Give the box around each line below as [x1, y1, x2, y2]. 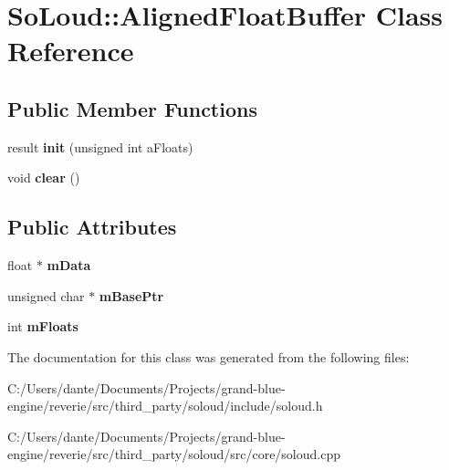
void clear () [7, 168, 80, 187]
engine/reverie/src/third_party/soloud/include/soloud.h [7, 396, 323, 415]
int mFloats [7, 317, 78, 336]
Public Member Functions [7, 94, 257, 122]
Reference [7, 32, 134, 69]
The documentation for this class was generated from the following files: [7, 347, 410, 366]
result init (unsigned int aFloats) [7, 137, 193, 156]
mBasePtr [99, 286, 164, 305]
